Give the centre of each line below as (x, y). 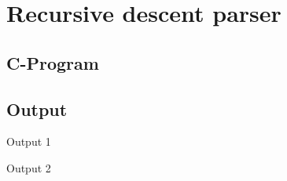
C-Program (53, 62)
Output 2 (29, 167)
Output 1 (29, 141)
